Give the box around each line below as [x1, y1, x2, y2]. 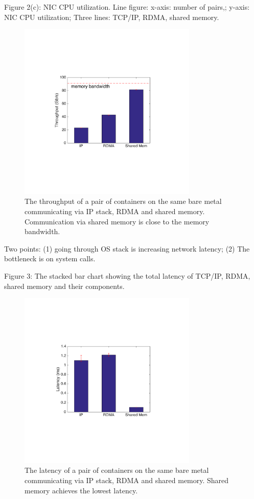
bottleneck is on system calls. [4, 253, 96, 264]
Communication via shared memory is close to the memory [25, 216, 210, 226]
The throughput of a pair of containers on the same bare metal [25, 196, 222, 206]
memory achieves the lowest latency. [25, 485, 138, 495]
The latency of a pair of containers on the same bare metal [25, 465, 209, 475]
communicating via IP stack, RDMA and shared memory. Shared [25, 474, 229, 485]
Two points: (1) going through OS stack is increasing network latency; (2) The [4, 243, 250, 254]
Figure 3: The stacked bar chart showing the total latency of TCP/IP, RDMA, [4, 270, 250, 281]
